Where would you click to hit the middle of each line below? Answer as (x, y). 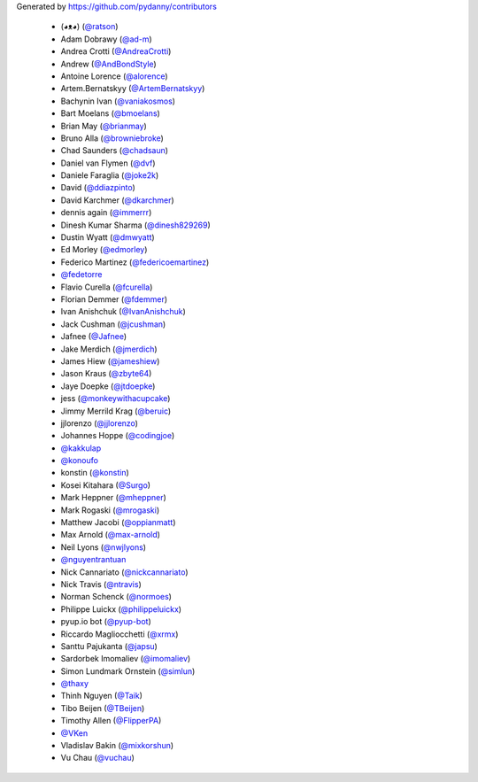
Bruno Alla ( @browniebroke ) (112, 138)
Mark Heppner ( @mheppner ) (114, 498)
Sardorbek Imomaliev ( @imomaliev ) (126, 659)
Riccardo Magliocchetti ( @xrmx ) (119, 634)
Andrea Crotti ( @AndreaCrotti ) (116, 51)
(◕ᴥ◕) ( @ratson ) (89, 27)
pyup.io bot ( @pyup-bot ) (106, 622)
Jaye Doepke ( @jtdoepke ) (108, 386)
